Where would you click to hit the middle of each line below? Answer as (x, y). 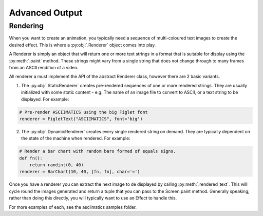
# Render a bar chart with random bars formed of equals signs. (98, 151)
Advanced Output (46, 13)
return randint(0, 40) (56, 165)
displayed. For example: (45, 99)
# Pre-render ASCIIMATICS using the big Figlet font (84, 112)
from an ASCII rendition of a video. (44, 67)
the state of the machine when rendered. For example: (76, 138)
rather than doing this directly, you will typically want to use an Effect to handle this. (93, 198)
